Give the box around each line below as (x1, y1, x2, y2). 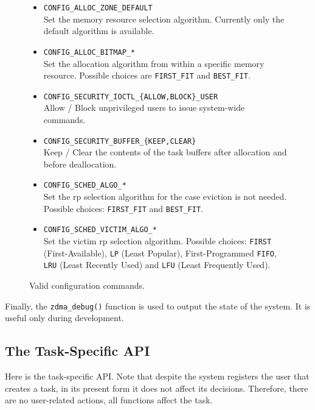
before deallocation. (43, 157, 117, 170)
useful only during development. (5, 311, 124, 324)
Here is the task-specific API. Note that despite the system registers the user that (5, 370, 310, 383)
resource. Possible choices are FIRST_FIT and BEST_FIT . (43, 69, 251, 82)
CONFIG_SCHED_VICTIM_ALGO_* (43, 225, 157, 235)
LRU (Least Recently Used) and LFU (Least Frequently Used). (43, 258, 271, 271)
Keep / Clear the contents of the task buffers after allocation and (43, 146, 287, 158)
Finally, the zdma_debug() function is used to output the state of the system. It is (5, 299, 311, 312)
